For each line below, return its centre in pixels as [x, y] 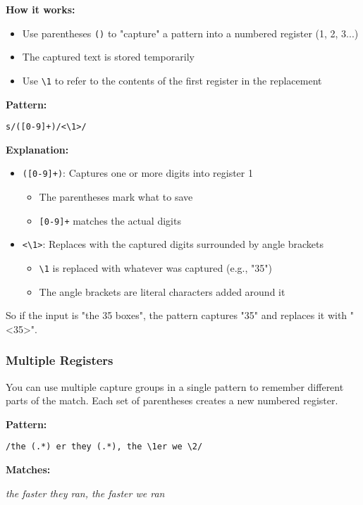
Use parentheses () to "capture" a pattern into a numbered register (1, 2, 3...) [190, 33]
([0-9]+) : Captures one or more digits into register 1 [137, 173]
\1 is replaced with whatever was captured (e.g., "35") [155, 267]
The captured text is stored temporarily [108, 57]
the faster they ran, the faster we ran [85, 493]
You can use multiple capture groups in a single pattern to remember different [175, 386]
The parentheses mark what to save [116, 197]
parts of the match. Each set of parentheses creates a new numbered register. [172, 400]
